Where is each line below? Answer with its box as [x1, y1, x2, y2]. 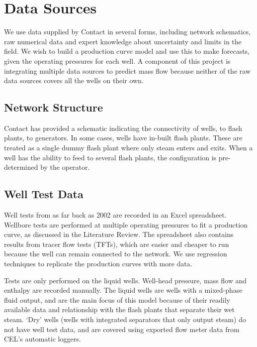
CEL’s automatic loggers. [4, 334, 81, 344]
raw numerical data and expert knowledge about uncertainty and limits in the [4, 36, 242, 46]
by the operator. [40, 162, 90, 172]
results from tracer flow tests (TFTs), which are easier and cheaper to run [4, 238, 229, 249]
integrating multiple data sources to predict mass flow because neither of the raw [4, 65, 251, 76]
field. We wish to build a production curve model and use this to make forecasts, [4, 46, 250, 56]
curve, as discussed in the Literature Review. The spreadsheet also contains [4, 229, 234, 239]
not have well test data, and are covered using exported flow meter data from [4, 324, 240, 334]
